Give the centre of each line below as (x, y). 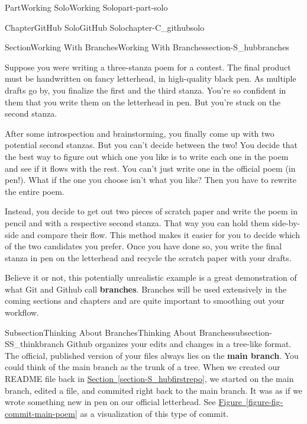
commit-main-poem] (41, 413)
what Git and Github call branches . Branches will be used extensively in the (146, 289)
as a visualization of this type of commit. (154, 413)
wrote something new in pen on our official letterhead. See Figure (123, 402)
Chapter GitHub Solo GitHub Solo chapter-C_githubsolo (105, 27)
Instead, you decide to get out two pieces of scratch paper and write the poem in (151, 211)
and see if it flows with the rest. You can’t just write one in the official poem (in (150, 168)
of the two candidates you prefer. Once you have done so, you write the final (143, 246)
